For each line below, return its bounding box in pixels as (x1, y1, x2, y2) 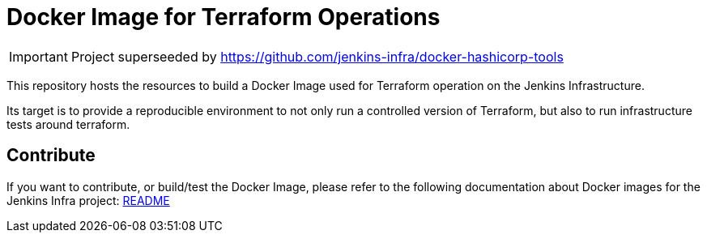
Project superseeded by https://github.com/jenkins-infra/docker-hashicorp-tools (70, 48, 564, 65)
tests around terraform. (6, 117, 130, 131)
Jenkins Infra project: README (6, 193, 170, 207)
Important (9, 48, 68, 65)
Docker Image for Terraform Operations (6, 3, 441, 31)
